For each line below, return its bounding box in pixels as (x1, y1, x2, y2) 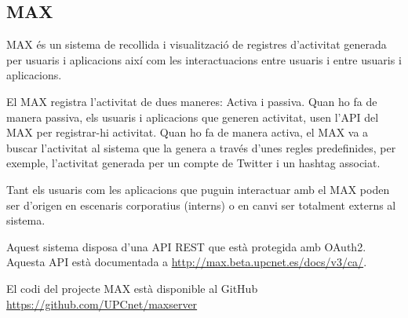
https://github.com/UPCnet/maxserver (6, 295, 198, 312)
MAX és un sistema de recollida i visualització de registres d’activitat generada (6, 36, 387, 53)
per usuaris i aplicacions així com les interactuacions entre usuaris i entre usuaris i (6, 51, 402, 68)
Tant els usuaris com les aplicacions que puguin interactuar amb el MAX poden (6, 181, 390, 197)
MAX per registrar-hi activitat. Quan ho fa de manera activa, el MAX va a (6, 124, 369, 141)
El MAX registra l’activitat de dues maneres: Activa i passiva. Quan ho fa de (6, 93, 377, 109)
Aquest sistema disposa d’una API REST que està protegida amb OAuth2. (6, 238, 366, 254)
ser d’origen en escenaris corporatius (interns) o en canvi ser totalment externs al (6, 196, 396, 213)
